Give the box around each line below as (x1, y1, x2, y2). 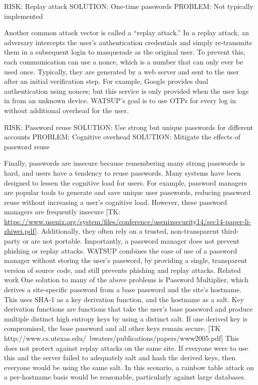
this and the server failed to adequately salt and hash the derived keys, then (4, 352, 236, 363)
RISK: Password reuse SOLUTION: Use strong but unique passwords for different (4, 122, 254, 132)
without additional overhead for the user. (4, 105, 129, 115)
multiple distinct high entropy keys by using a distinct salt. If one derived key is (4, 313, 248, 323)
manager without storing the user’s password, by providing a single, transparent (4, 255, 248, 265)
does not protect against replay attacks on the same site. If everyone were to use (4, 342, 249, 353)
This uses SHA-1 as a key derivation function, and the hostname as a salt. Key (4, 294, 244, 304)
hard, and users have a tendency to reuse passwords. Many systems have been (4, 167, 241, 178)
